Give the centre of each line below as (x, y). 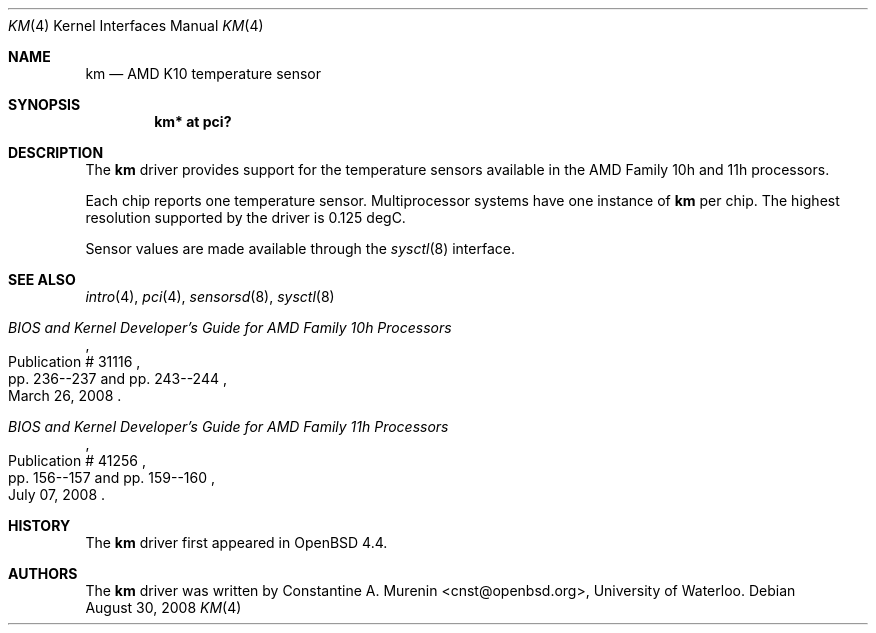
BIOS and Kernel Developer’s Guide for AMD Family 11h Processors (228, 426)
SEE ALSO (42, 279)
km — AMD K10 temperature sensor (203, 73)
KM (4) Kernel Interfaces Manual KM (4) (136, 25)
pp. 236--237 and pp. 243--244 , (117, 378)
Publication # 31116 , (74, 361)
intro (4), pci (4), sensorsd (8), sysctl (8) (210, 296)
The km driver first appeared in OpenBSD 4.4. (236, 542)
